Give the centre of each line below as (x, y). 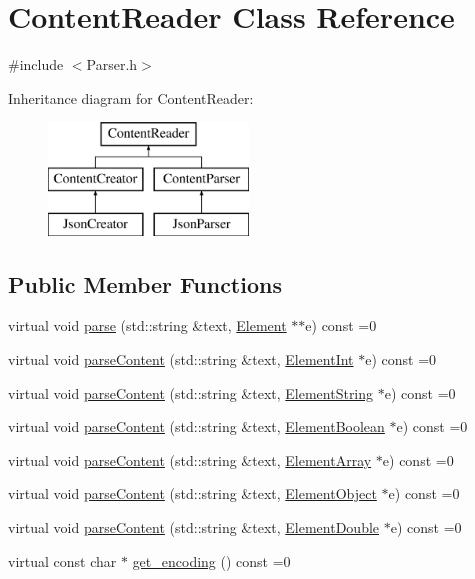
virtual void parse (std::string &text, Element (147, 325)
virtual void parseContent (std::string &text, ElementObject (192, 493)
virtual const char (62, 560)
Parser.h (112, 64)
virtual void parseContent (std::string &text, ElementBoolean (196, 426)
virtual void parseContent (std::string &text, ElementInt (181, 359)
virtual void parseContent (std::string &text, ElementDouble (194, 527)
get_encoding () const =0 (211, 560)
